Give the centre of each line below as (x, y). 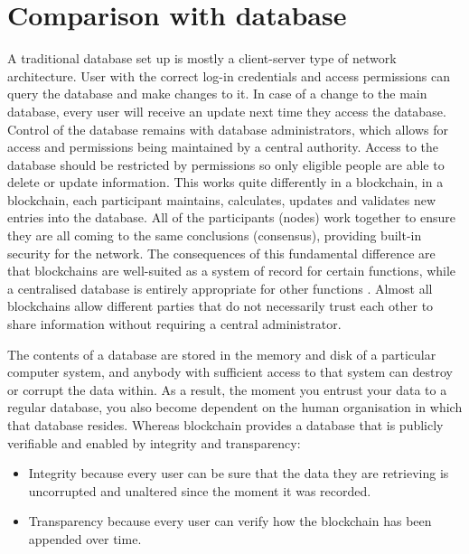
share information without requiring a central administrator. (174, 324)
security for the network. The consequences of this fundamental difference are (221, 253)
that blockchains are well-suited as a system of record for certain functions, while (232, 271)
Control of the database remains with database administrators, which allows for (228, 129)
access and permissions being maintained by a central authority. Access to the (223, 147)
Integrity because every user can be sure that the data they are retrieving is (239, 473)
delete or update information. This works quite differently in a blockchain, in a (225, 182)
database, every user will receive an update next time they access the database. (227, 111)
